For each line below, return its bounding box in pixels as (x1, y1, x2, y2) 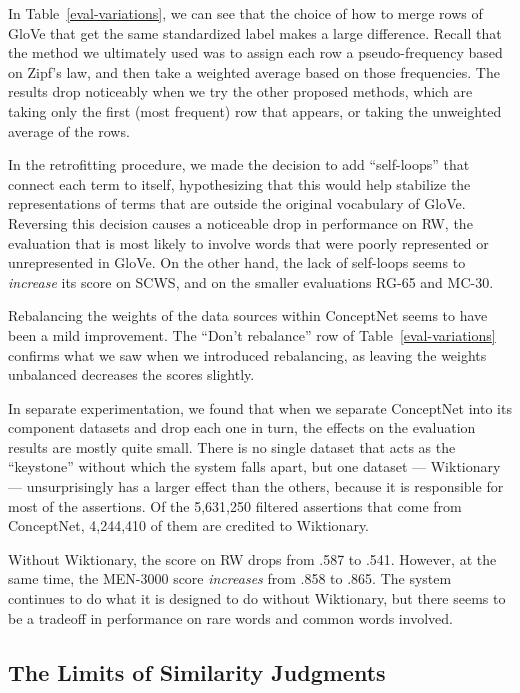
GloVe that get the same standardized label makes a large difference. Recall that (8, 22, 502, 43)
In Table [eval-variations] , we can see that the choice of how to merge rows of (8, 3, 483, 23)
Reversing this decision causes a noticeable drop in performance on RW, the (8, 212, 473, 233)
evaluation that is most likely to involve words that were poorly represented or (8, 232, 489, 253)
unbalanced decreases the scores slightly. (8, 364, 255, 385)
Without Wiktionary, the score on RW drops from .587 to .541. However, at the (8, 548, 497, 569)
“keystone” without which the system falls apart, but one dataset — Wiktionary (8, 456, 501, 477)
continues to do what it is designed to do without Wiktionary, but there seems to (8, 588, 506, 609)
